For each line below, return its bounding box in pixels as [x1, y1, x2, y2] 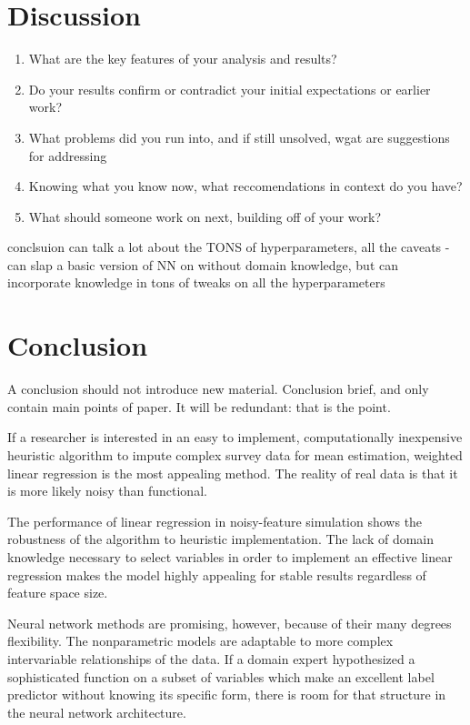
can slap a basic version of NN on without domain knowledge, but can [7, 255, 398, 274]
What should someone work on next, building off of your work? [28, 206, 382, 226]
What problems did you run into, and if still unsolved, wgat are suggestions [28, 127, 450, 146]
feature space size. [7, 583, 108, 602]
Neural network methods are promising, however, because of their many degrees [7, 613, 452, 632]
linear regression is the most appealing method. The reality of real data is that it [7, 463, 458, 482]
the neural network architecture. [7, 702, 186, 721]
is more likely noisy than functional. [7, 481, 207, 500]
